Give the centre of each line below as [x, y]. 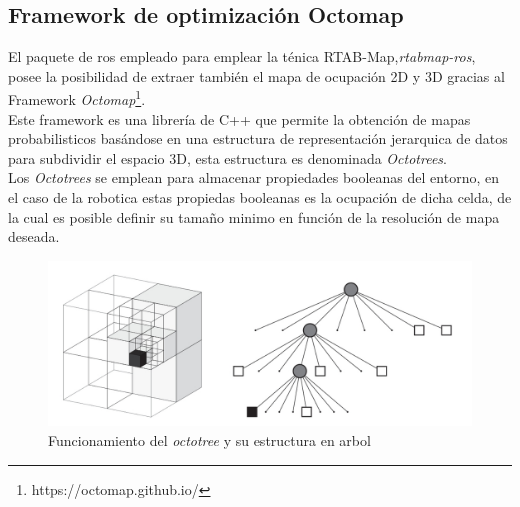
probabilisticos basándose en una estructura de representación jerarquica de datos [258, 138]
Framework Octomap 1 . [77, 98]
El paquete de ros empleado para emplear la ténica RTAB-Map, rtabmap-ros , [242, 56]
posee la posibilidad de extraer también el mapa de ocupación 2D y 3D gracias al [256, 75]
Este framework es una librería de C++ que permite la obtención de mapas [239, 118]
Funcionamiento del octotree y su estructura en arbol [209, 440]
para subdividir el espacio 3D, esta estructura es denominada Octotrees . [227, 157]
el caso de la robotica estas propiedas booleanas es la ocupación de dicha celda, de [260, 197]
